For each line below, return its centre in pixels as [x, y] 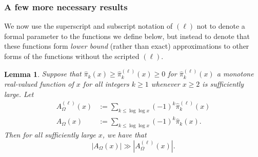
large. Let [19, 94]
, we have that [124, 135]
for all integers [106, 84]
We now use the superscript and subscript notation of [88, 26]
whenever [165, 84]
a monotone [235, 74]
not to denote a [221, 26]
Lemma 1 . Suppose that [43, 74]
